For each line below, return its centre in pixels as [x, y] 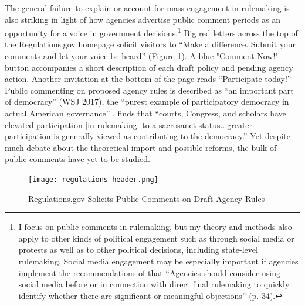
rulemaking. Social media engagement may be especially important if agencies [158, 261]
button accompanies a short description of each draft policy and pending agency [149, 67]
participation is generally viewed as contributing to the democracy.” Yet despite [148, 136]
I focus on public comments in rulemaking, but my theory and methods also [155, 227]
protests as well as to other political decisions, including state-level [138, 250]
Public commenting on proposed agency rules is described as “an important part [149, 90]
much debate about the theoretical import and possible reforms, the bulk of [141, 147]
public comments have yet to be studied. [77, 159]
